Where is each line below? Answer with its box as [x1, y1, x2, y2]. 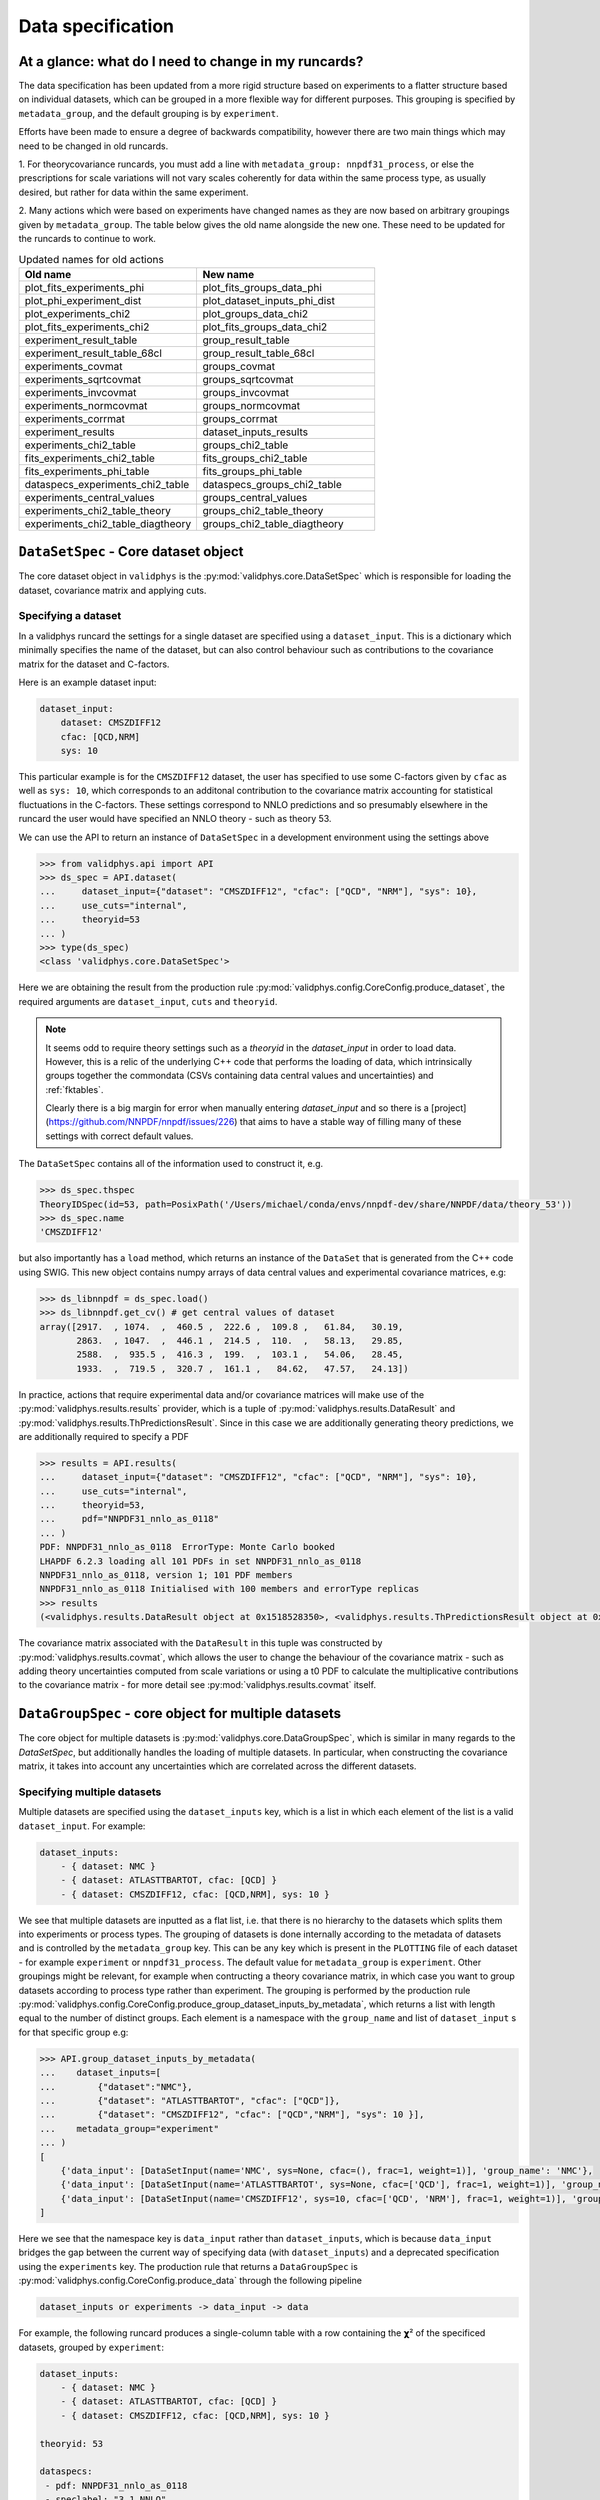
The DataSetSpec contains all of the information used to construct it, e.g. [18, 1158, 324, 1170]
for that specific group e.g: [18, 2026, 129, 2038]
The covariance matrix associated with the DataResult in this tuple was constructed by [18, 1637, 383, 1649]
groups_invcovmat [202, 385, 290, 399]
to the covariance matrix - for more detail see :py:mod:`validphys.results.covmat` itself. [18, 1679, 377, 1691]
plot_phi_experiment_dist [24, 293, 142, 307]
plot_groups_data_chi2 [202, 306, 309, 320]
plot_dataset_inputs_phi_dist [202, 293, 335, 307]
